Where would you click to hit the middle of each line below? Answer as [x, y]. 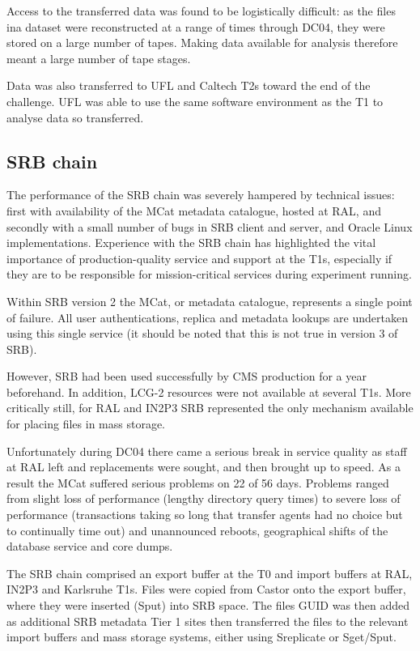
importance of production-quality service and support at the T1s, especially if [199, 258]
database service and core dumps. [90, 546]
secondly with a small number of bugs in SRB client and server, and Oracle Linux [210, 226]
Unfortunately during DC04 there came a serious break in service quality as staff [207, 451]
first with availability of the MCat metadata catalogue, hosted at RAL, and [194, 210]
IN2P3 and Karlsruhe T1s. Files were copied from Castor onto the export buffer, [206, 589]
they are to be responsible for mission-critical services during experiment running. [209, 274]
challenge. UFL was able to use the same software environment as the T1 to [195, 101]
